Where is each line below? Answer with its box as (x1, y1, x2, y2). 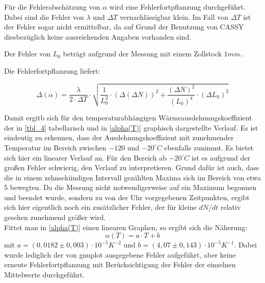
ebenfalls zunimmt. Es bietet (164, 142, 254, 152)
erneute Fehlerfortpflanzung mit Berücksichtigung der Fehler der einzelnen (4, 259, 236, 270)
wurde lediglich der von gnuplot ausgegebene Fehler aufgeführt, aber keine (4, 249, 236, 260)
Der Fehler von (4, 48, 51, 59)
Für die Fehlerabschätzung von (4, 2, 100, 12)
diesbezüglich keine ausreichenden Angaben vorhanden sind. (4, 31, 192, 42)
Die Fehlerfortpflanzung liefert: (4, 65, 100, 76)
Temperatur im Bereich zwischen (4, 142, 107, 152)
